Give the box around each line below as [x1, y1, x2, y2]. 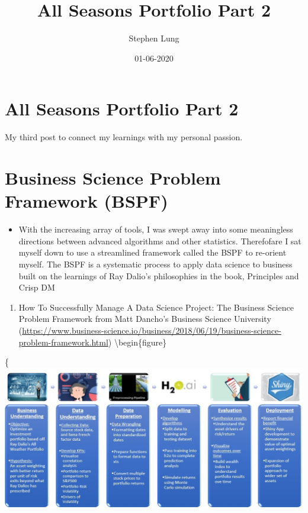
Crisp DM [18, 281, 55, 293]
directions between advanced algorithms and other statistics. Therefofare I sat [18, 234, 301, 247]
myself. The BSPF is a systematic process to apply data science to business [18, 257, 293, 270]
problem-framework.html [18, 335, 108, 348]
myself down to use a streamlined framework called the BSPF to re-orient [18, 246, 287, 259]
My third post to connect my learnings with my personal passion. [5, 131, 243, 143]
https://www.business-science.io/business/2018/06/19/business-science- [22, 324, 281, 336]
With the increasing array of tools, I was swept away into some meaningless [18, 223, 293, 235]
